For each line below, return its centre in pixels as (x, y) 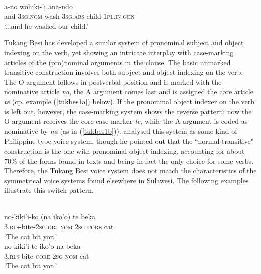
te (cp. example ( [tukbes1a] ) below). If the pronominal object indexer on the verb (129, 101)
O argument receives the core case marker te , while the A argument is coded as (126, 121)
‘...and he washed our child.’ (46, 25)
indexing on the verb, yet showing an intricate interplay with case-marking (119, 52)
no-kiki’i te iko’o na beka (42, 246)
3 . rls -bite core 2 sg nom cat (47, 256)
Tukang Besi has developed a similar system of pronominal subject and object (124, 42)
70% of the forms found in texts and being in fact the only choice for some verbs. (129, 160)
